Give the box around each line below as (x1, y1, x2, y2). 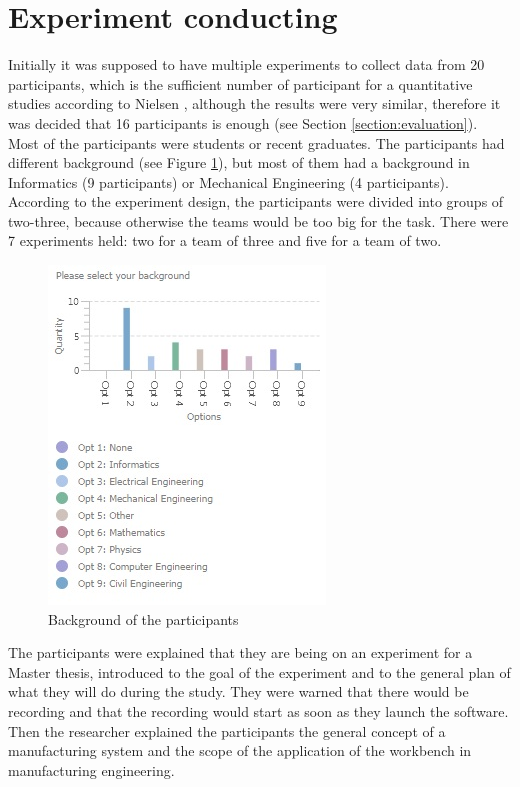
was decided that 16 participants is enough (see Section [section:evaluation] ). (8, 112, 478, 133)
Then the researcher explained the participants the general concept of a (8, 720, 446, 741)
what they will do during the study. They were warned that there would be (8, 681, 469, 702)
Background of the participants (48, 608, 239, 629)
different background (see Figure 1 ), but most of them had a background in (8, 152, 470, 173)
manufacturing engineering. (8, 759, 175, 780)
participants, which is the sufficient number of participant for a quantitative (8, 73, 473, 94)
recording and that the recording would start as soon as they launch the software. (8, 701, 509, 722)
